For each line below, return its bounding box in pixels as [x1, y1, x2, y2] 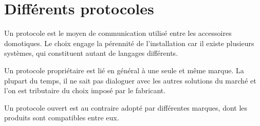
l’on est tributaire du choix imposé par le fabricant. [4, 85, 166, 96]
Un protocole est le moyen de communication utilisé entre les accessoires [4, 28, 232, 38]
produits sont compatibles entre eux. [4, 112, 119, 123]
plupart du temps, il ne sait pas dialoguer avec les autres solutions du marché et [4, 75, 256, 86]
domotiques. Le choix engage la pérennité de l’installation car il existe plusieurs [4, 37, 254, 48]
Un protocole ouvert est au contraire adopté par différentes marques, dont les [4, 102, 248, 113]
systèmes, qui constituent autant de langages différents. [4, 48, 178, 58]
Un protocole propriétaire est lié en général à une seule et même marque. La [4, 65, 244, 75]
